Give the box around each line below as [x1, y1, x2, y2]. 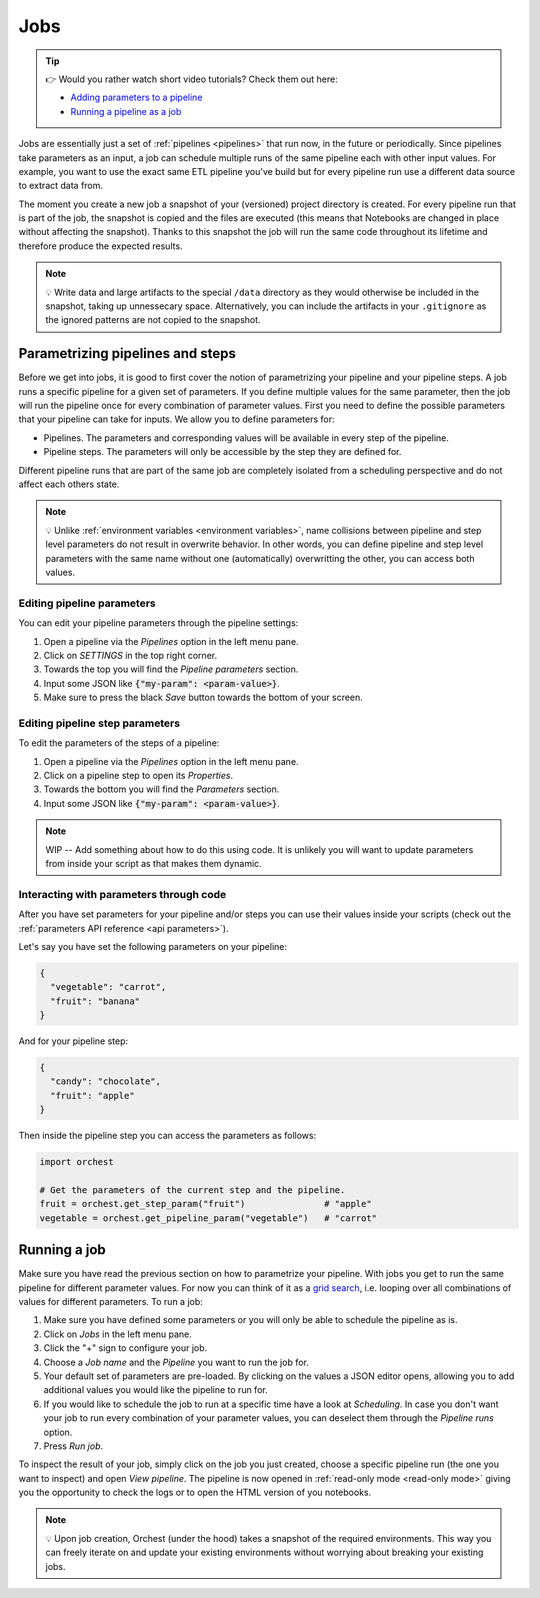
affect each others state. [18, 478, 120, 490]
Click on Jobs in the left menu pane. [43, 1328, 192, 1340]
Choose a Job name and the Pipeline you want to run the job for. [43, 1356, 309, 1368]
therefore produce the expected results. [18, 240, 184, 252]
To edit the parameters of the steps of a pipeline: [18, 737, 220, 749]
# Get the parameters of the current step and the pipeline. [39, 1184, 346, 1195]
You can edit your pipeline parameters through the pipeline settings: [18, 617, 299, 629]
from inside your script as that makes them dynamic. [45, 857, 262, 869]
